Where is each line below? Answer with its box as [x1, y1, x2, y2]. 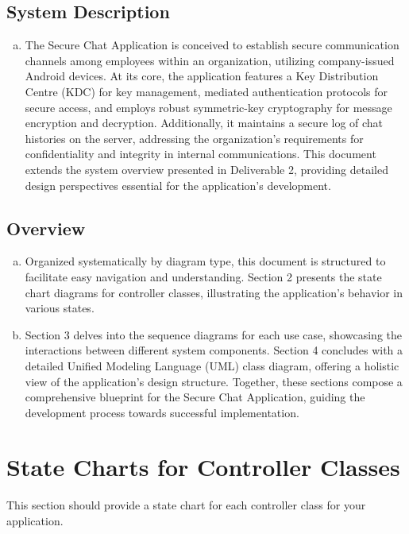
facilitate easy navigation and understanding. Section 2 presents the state [25, 268, 382, 284]
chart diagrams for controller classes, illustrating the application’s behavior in [25, 284, 403, 300]
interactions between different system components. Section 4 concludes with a [25, 342, 403, 358]
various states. [25, 300, 95, 316]
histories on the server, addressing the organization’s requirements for [25, 130, 364, 146]
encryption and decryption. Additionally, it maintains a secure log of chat [25, 114, 384, 131]
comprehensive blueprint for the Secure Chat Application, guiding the [25, 389, 365, 405]
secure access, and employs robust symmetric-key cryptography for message [25, 99, 392, 115]
